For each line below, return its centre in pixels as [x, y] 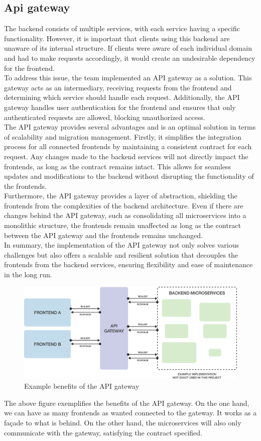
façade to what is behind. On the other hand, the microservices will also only [123, 423]
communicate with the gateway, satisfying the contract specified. [103, 432]
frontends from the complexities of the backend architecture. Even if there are [124, 205]
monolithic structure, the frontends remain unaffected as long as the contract [122, 225]
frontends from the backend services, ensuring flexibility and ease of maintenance [128, 264]
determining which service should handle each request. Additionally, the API [122, 97]
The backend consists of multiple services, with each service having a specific [122, 28]
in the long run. [28, 274]
